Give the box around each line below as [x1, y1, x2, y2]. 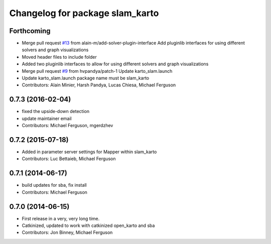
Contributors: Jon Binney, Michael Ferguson [22, 229, 113, 235]
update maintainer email [22, 115, 72, 121]
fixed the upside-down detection [22, 108, 90, 114]
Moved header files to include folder [22, 54, 97, 60]
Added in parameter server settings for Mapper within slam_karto [22, 149, 157, 155]
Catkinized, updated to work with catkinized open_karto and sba [22, 222, 155, 228]
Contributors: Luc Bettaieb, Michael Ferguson [22, 156, 116, 162]
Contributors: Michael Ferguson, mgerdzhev [22, 123, 113, 129]
